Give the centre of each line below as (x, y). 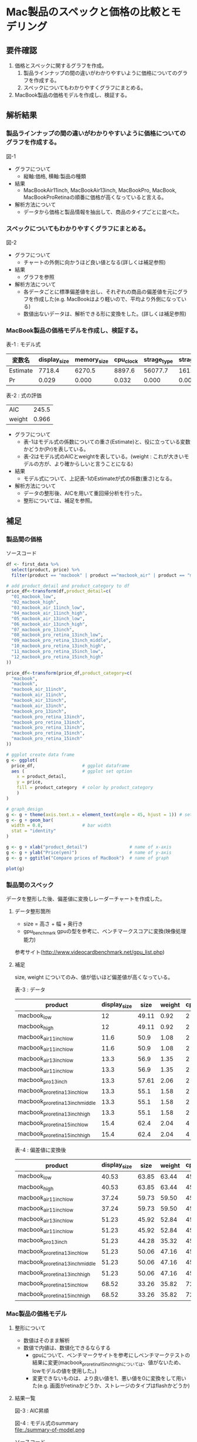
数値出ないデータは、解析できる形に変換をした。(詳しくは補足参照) (105, 314)
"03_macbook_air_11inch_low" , (48, 608)
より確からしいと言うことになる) (94, 464)
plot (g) (16, 868)
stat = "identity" (34, 831)
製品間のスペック (30, 885)
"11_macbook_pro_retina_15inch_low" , (57, 652)
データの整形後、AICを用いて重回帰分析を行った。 (84, 493)
